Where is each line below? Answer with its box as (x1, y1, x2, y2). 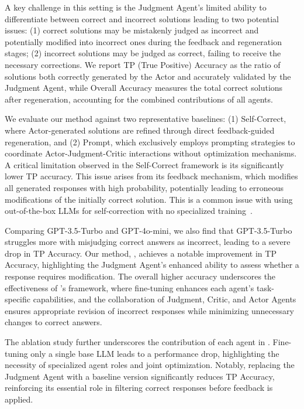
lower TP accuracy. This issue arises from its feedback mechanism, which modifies (5, 170, 298, 182)
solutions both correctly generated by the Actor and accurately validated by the (5, 70, 291, 82)
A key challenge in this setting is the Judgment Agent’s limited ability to (5, 1, 267, 13)
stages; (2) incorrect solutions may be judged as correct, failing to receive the (5, 47, 281, 59)
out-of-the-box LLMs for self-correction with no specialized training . (5, 205, 253, 217)
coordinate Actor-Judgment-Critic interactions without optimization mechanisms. (5, 147, 297, 159)
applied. (5, 393, 33, 405)
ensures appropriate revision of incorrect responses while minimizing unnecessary (5, 304, 294, 316)
